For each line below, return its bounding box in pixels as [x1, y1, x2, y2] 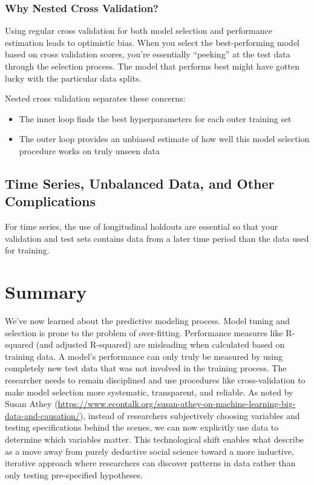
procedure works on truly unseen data [19, 144, 160, 157]
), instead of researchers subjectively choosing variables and [79, 409, 300, 422]
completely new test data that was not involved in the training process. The [5, 362, 287, 374]
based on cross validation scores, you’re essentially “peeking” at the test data [5, 48, 290, 60]
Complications [5, 192, 96, 210]
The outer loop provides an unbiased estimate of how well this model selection [19, 132, 310, 145]
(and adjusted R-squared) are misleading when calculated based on [36, 338, 285, 351]
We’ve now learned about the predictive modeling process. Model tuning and [5, 314, 290, 327]
